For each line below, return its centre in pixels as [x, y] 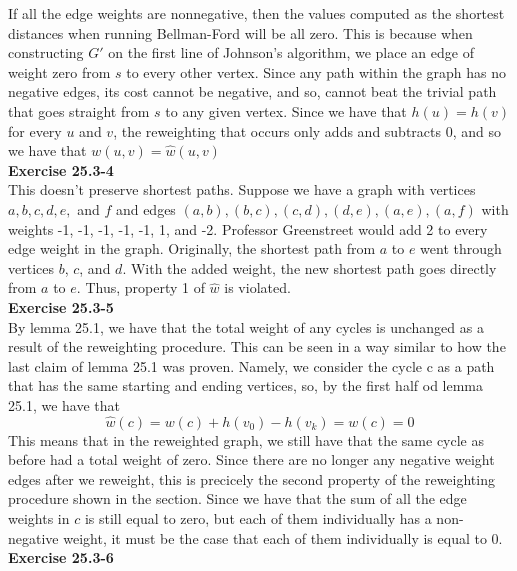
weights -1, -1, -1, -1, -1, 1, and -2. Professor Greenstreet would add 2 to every [248, 228]
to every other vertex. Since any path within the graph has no [316, 71]
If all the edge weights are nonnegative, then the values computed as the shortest [256, 13]
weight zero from [59, 71]
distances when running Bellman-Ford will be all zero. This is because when [240, 32]
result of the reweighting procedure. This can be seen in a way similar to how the [257, 346]
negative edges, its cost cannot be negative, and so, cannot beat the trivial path [252, 91]
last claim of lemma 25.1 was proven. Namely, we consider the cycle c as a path [251, 365]
